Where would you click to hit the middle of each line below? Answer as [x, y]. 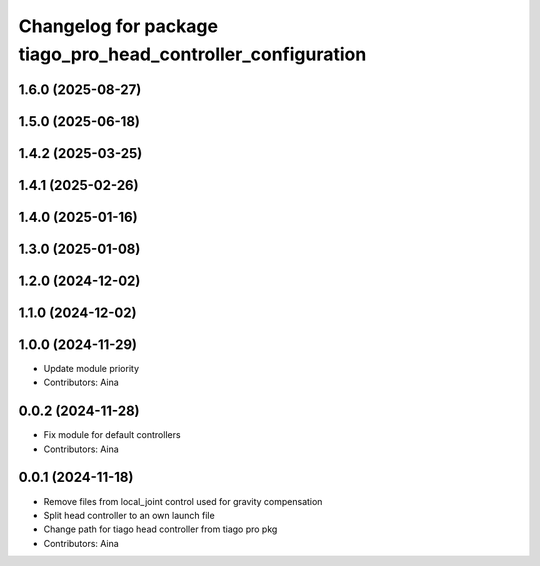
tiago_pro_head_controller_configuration [192, 54]
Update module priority [91, 368]
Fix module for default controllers [112, 435]
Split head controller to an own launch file [129, 515]
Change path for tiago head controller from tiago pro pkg [160, 529]
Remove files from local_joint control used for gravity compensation [183, 501]
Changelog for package [118, 26]
